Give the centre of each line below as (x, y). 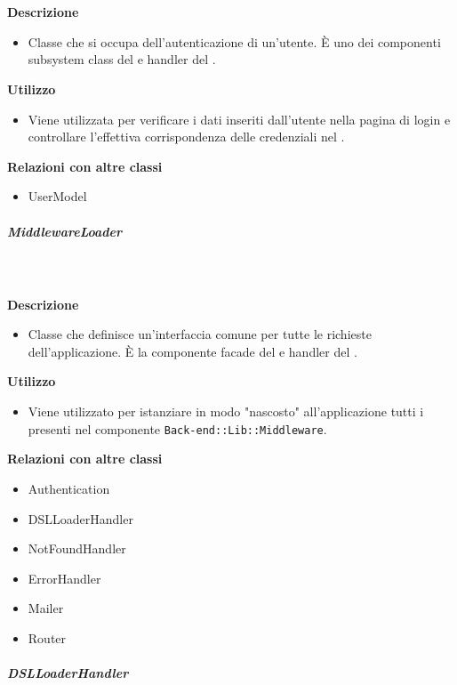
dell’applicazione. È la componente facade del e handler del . (192, 351)
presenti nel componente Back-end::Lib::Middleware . (177, 428)
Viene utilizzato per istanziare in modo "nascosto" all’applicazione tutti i (226, 411)
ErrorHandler (64, 578)
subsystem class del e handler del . (122, 59)
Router (47, 637)
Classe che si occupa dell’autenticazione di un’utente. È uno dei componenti (234, 41)
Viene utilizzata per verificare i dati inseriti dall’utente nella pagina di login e (239, 119)
